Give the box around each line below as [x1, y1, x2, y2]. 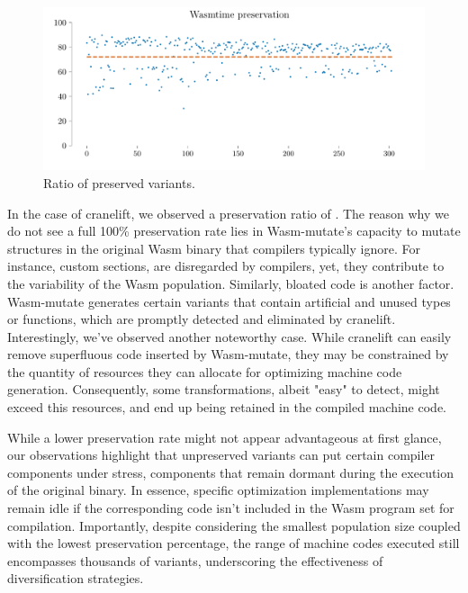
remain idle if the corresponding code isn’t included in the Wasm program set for [7, 499, 454, 517]
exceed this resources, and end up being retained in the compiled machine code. [7, 398, 446, 417]
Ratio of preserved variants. [43, 173, 195, 192]
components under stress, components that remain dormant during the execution [7, 463, 454, 481]
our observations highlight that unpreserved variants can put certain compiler [7, 445, 436, 464]
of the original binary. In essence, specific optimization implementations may [7, 481, 429, 499]
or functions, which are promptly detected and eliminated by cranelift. [7, 310, 396, 328]
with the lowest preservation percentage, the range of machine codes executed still [7, 534, 460, 553]
